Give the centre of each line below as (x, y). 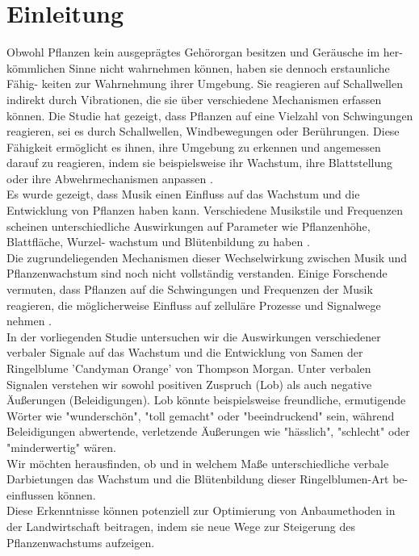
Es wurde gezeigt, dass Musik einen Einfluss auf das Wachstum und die (183, 194)
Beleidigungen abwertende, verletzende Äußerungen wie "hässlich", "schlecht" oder (208, 431)
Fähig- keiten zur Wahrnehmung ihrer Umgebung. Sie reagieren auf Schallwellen (205, 84)
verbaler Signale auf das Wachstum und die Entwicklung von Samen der (185, 352)
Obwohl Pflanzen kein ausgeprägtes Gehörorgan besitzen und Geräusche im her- (205, 52)
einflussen (30, 494)
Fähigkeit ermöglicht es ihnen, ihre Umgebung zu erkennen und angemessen (194, 146)
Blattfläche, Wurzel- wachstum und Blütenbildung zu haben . (158, 242)
